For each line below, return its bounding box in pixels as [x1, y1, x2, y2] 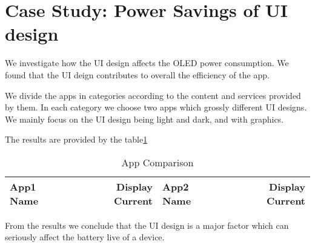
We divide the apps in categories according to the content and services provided [5, 89, 301, 101]
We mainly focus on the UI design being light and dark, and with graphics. [5, 112, 284, 125]
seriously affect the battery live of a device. [5, 231, 165, 243]
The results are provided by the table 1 [5, 133, 148, 146]
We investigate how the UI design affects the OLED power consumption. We [5, 56, 289, 69]
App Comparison [121, 155, 194, 169]
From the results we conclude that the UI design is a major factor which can [5, 218, 289, 231]
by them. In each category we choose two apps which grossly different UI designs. [5, 101, 307, 113]
